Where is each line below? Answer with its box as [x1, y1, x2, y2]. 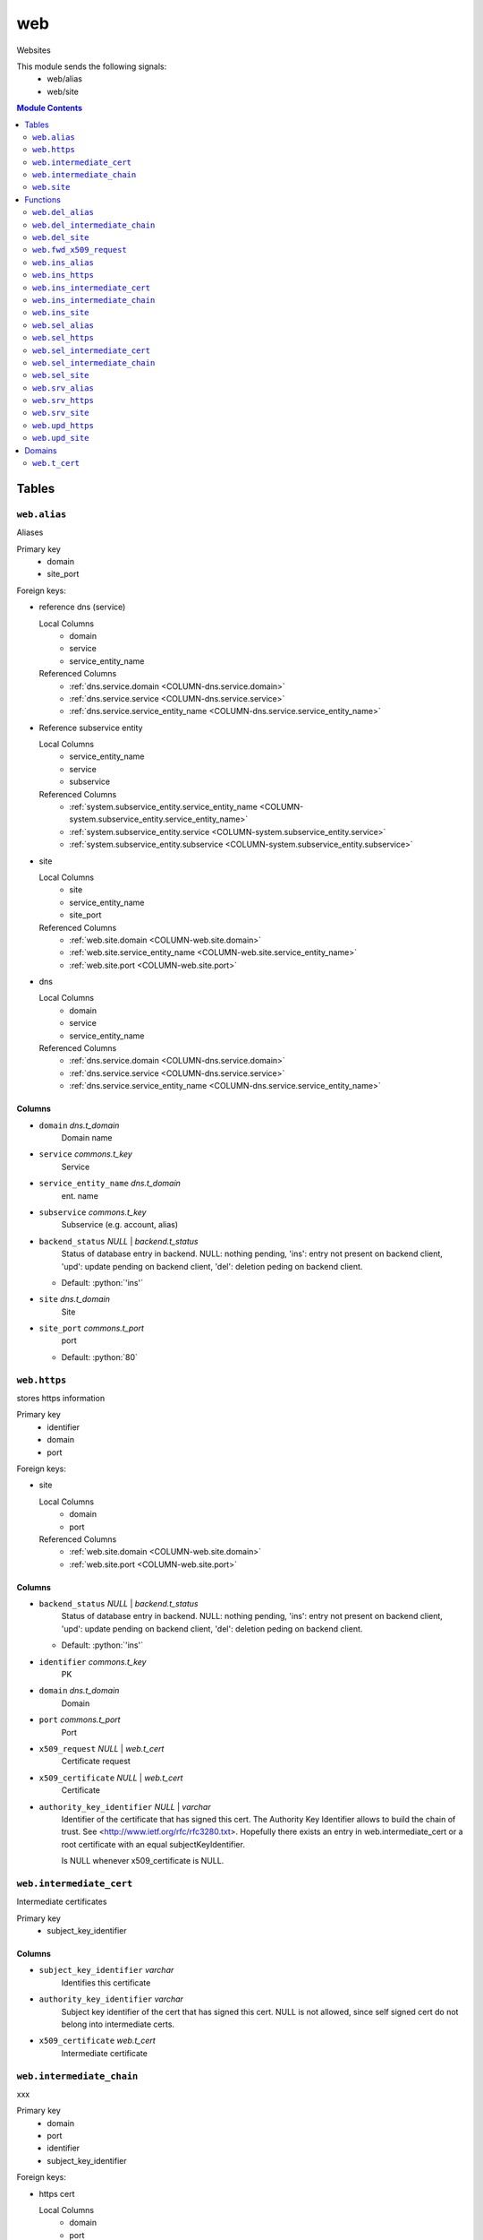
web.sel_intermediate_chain [32, 358, 156, 367]
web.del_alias [32, 207, 94, 218]
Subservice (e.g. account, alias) [61, 1219, 179, 1230]
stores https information [16, 1393, 106, 1403]
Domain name [61, 1133, 113, 1142]
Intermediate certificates [16, 1896, 107, 1908]
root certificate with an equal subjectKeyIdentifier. [61, 1839, 245, 1849]
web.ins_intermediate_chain [32, 295, 156, 305]
